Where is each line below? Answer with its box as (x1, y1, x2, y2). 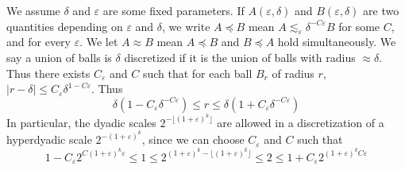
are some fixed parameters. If (102, 2, 245, 18)
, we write (162, 17, 210, 34)
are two (363, 2, 399, 18)
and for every (6, 33, 71, 50)
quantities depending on (6, 17, 123, 34)
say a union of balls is (6, 48, 112, 65)
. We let (79, 33, 118, 50)
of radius (272, 64, 314, 81)
